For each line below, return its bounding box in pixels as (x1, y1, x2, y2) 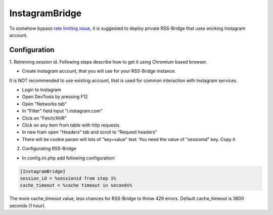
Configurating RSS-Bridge (22, 146, 76, 152)
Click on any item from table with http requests (22, 122, 120, 128)
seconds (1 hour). (9, 202, 46, 208)
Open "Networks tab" (22, 101, 67, 107)
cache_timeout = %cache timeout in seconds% (20, 183, 132, 188)
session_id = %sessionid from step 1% (20, 175, 116, 181)
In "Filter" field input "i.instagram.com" (22, 108, 103, 114)
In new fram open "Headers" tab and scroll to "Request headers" (22, 129, 158, 135)
